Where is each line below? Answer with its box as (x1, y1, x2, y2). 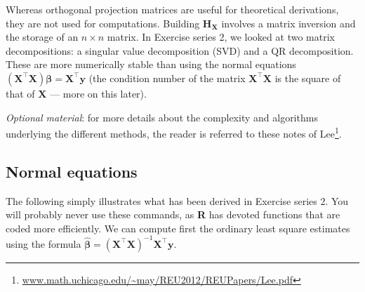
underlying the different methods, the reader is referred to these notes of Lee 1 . (6, 124, 342, 140)
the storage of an (6, 29, 79, 44)
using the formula (6, 236, 81, 251)
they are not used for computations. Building (6, 15, 200, 30)
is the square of (274, 70, 341, 85)
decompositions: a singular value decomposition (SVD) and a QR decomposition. (6, 43, 354, 58)
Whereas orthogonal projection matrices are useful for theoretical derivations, (6, 2, 339, 16)
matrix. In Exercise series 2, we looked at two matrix (107, 29, 335, 44)
